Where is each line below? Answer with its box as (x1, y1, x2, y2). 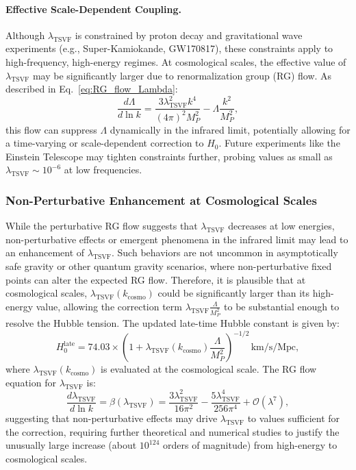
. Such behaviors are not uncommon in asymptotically (112, 245, 338, 260)
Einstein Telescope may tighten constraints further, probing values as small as (5, 149, 333, 163)
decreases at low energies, (228, 219, 335, 233)
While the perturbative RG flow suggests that (5, 219, 198, 233)
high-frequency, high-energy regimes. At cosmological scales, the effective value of (5, 54, 346, 69)
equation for (5, 375, 56, 389)
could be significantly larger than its (157, 286, 309, 300)
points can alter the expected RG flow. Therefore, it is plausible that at (5, 272, 306, 286)
